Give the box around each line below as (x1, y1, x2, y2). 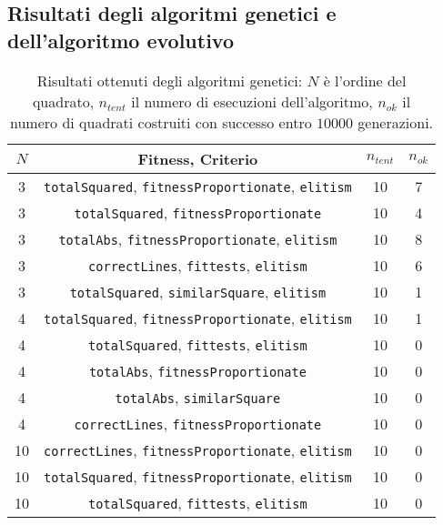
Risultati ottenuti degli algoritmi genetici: (36, 69, 303, 91)
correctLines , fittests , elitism (88, 254, 307, 276)
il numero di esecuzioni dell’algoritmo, (131, 90, 373, 112)
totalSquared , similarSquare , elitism (69, 280, 327, 302)
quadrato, (32, 90, 95, 112)
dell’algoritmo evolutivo (7, 25, 235, 54)
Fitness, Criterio (137, 147, 258, 169)
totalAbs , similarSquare (115, 386, 281, 408)
